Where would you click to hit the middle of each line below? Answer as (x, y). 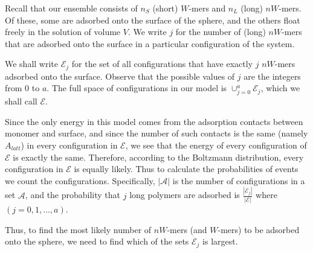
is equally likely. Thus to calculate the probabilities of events (186, 169)
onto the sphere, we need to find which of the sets (97, 241)
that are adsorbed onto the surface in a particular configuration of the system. (150, 43)
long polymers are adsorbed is (185, 195)
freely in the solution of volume (63, 32)
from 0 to (22, 88)
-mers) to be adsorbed (259, 229)
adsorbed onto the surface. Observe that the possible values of (120, 76)
